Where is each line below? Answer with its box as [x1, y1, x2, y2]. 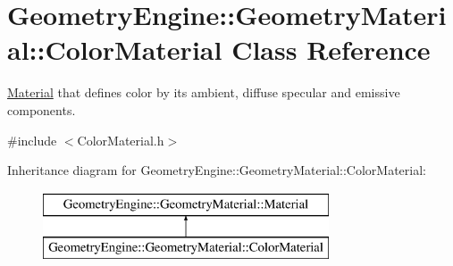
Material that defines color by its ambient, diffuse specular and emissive [7, 83, 400, 102]
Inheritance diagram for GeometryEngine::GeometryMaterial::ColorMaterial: [7, 161, 426, 179]
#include [7, 130, 57, 149]
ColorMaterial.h [77, 130, 164, 149]
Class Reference [231, 31, 431, 68]
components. [7, 100, 76, 119]
